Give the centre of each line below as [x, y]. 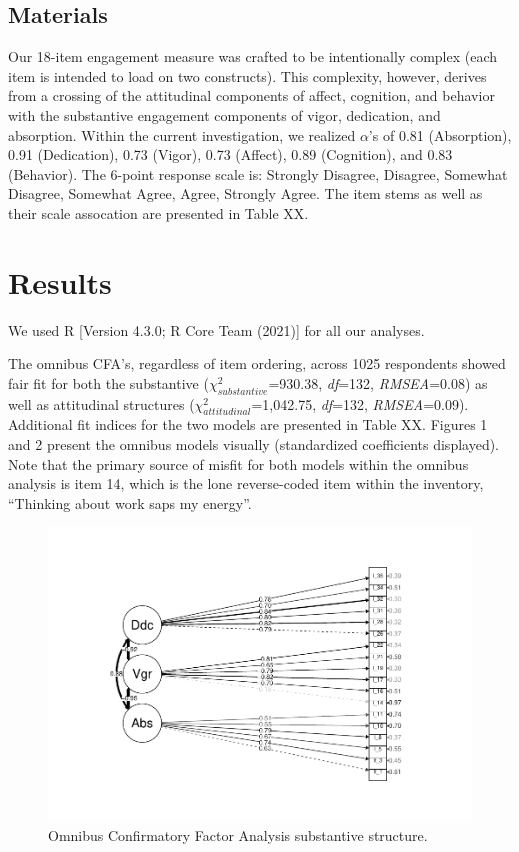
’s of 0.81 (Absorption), [440, 134]
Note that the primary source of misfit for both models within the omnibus [238, 463]
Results [60, 281]
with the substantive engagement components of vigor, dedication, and [224, 114]
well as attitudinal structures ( [101, 403]
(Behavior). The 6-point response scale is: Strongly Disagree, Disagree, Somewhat [258, 173]
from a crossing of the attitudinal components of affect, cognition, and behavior [251, 95]
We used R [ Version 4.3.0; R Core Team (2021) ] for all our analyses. [216, 329]
